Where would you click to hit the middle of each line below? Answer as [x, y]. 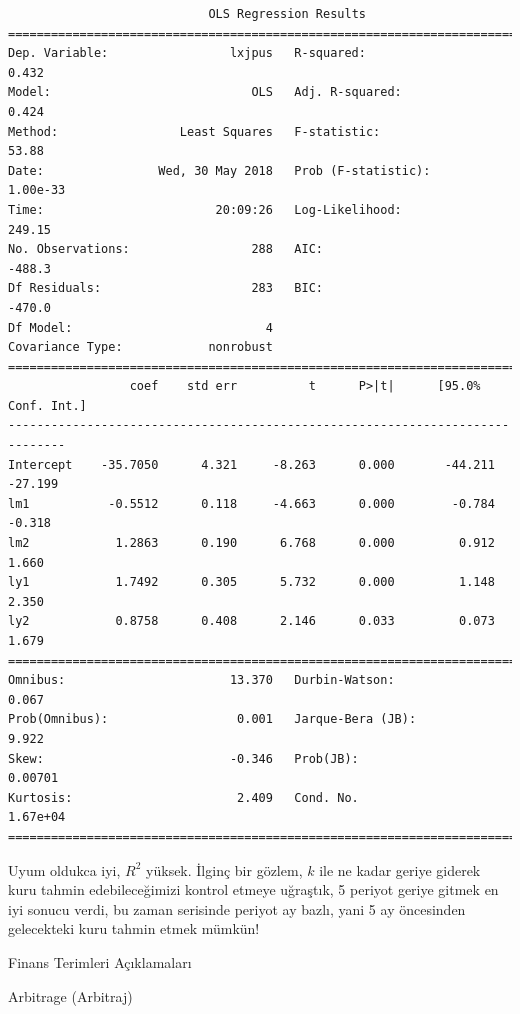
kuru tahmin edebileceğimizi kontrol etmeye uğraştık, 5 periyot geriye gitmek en [253, 889]
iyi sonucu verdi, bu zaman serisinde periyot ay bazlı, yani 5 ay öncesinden [237, 908]
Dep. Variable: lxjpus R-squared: [187, 53]
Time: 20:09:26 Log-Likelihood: [205, 209]
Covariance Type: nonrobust [140, 347]
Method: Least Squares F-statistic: [194, 131]
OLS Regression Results [287, 14]
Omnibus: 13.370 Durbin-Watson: [201, 680]
